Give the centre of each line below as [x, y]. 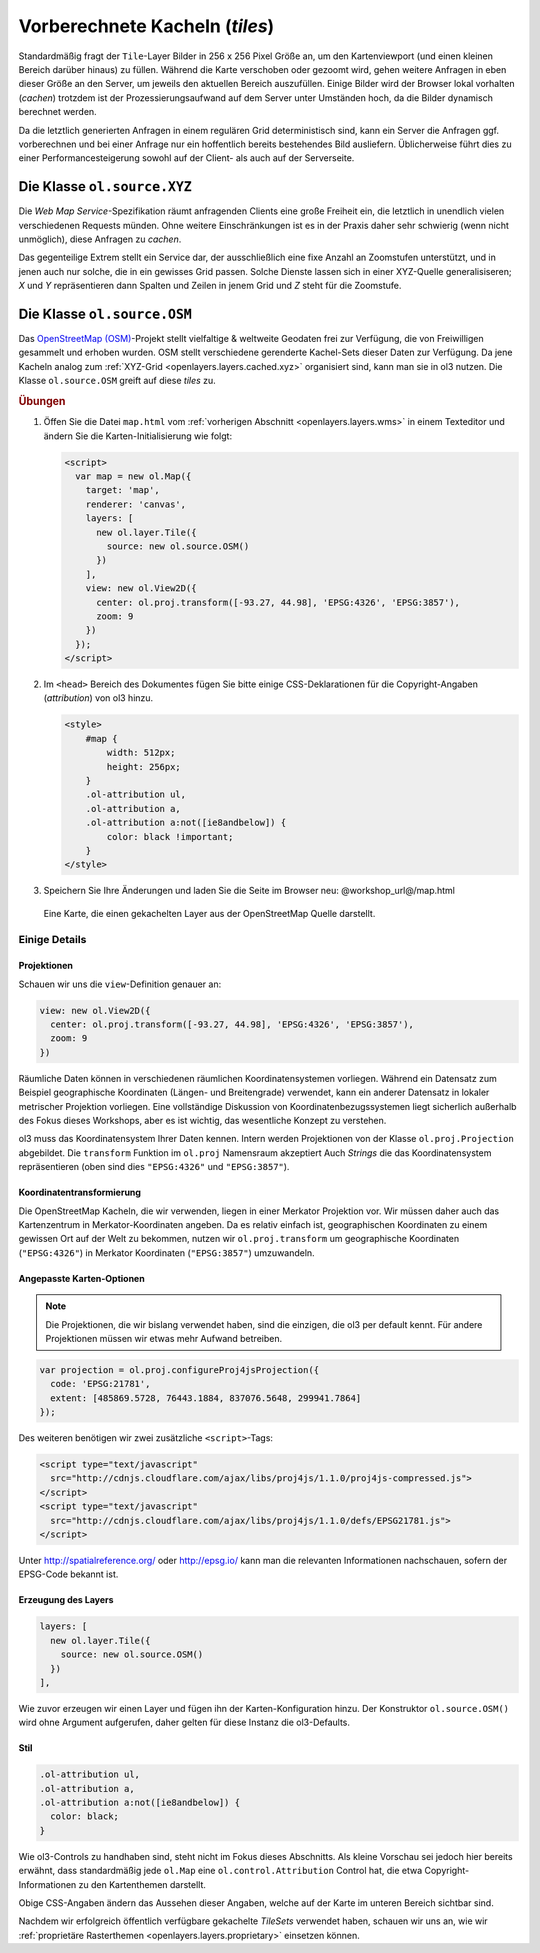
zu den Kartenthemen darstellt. [142, 1884]
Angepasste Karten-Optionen [81, 1278]
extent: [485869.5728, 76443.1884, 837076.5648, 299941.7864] [206, 1398]
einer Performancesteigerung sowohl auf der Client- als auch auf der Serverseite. [186, 158]
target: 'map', [122, 490]
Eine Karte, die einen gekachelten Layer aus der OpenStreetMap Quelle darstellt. [209, 913]
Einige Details [52, 939]
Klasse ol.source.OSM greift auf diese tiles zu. [117, 381]
